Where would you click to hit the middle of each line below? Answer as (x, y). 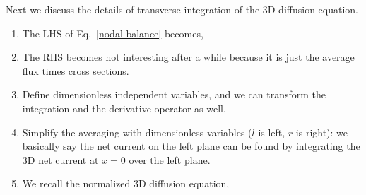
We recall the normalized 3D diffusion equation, (126, 183)
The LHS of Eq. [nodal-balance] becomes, (113, 33)
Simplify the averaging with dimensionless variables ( (137, 132)
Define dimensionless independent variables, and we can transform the (174, 94)
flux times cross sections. (76, 70)
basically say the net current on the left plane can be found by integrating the (191, 146)
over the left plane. (170, 159)
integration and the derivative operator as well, (124, 108)
